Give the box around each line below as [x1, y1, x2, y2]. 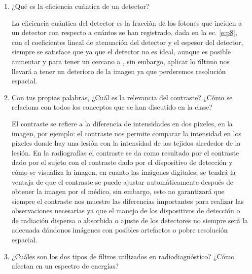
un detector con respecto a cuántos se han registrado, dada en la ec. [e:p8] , [11, 27, 237, 38]
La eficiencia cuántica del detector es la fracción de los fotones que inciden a [11, 17, 242, 28]
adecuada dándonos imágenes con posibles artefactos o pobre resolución [11, 225, 228, 235]
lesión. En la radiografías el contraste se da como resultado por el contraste [11, 147, 239, 157]
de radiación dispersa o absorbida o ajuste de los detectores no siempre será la [11, 215, 248, 225]
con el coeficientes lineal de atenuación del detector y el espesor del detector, [11, 37, 243, 47]
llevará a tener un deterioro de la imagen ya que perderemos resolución [11, 66, 226, 76]
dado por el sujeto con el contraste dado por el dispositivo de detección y [11, 157, 233, 167]
